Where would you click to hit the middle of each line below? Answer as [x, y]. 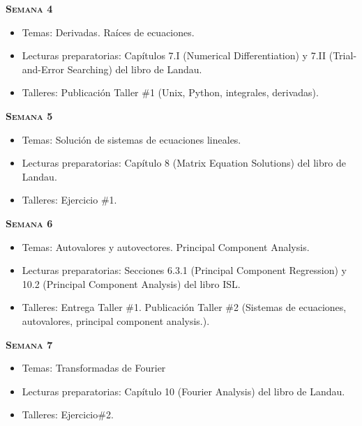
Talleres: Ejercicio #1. [69, 200]
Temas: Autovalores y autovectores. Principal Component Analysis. [166, 246]
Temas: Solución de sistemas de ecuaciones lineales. [131, 139]
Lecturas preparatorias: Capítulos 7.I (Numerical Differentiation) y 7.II [174, 55]
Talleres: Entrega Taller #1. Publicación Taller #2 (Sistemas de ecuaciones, [184, 307]
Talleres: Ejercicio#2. [68, 414]
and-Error [43, 69]
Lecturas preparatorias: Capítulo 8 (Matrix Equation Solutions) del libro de [184, 163]
